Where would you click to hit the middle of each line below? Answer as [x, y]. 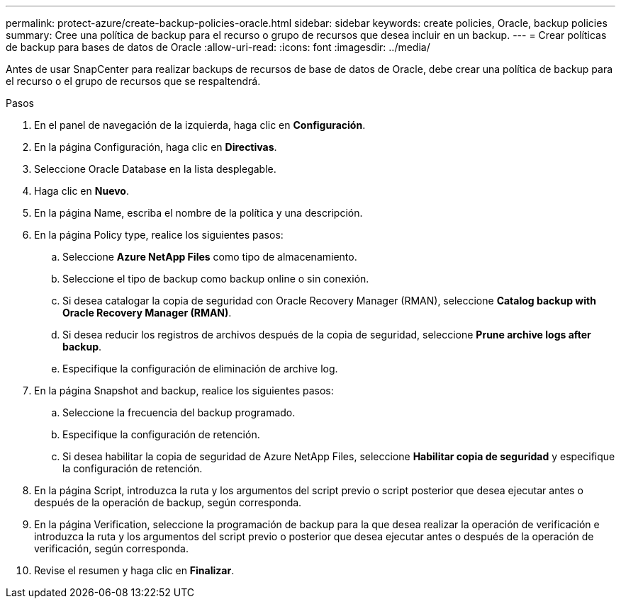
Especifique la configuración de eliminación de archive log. [200, 369]
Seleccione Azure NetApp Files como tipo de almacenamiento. [210, 257]
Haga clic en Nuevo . [82, 191]
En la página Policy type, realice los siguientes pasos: [159, 235]
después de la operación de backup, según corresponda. [168, 502]
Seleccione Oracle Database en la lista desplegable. [155, 169]
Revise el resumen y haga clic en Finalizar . [134, 570]
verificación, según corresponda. [111, 548]
